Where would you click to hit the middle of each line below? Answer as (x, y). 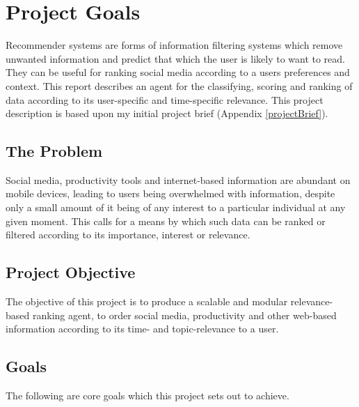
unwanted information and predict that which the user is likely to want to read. (175, 58)
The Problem (54, 151)
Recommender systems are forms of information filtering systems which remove (174, 45)
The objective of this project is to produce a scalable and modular (147, 301)
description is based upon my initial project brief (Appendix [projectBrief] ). (167, 113)
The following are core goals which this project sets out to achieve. (147, 396)
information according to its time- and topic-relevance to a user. (142, 329)
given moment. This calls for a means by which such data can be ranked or (166, 221)
